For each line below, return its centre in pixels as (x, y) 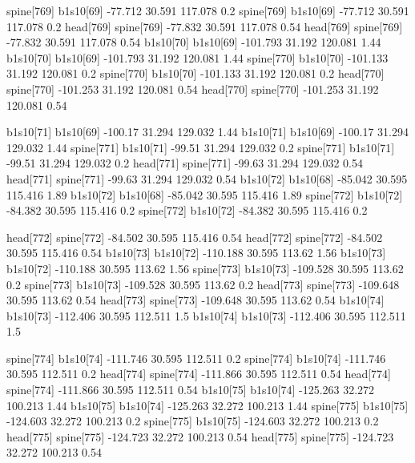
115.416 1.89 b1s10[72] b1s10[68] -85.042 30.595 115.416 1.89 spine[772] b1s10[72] (205, 194)
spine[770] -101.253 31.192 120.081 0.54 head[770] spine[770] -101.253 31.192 (193, 89)
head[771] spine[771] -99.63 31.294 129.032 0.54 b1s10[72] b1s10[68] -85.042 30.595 (207, 178)
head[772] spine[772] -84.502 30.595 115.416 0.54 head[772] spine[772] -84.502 (195, 237)
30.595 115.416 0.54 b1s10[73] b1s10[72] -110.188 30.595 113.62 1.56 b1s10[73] (196, 253)
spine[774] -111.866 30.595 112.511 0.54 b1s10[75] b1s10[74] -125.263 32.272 (191, 390)
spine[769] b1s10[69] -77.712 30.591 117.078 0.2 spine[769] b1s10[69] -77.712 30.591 (208, 10)
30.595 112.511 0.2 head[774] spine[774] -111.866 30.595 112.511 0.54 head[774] (199, 374)
